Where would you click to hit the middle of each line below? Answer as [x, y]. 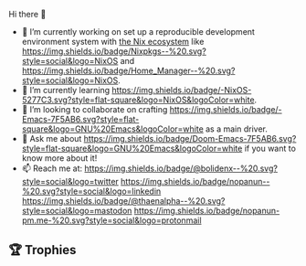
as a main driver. [237, 129]
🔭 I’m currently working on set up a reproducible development [138, 32]
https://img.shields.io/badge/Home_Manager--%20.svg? [128, 70]
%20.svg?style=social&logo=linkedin [91, 191]
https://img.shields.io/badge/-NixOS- [182, 90]
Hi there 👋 [27, 14]
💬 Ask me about [52, 138]
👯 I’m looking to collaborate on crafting [95, 109]
